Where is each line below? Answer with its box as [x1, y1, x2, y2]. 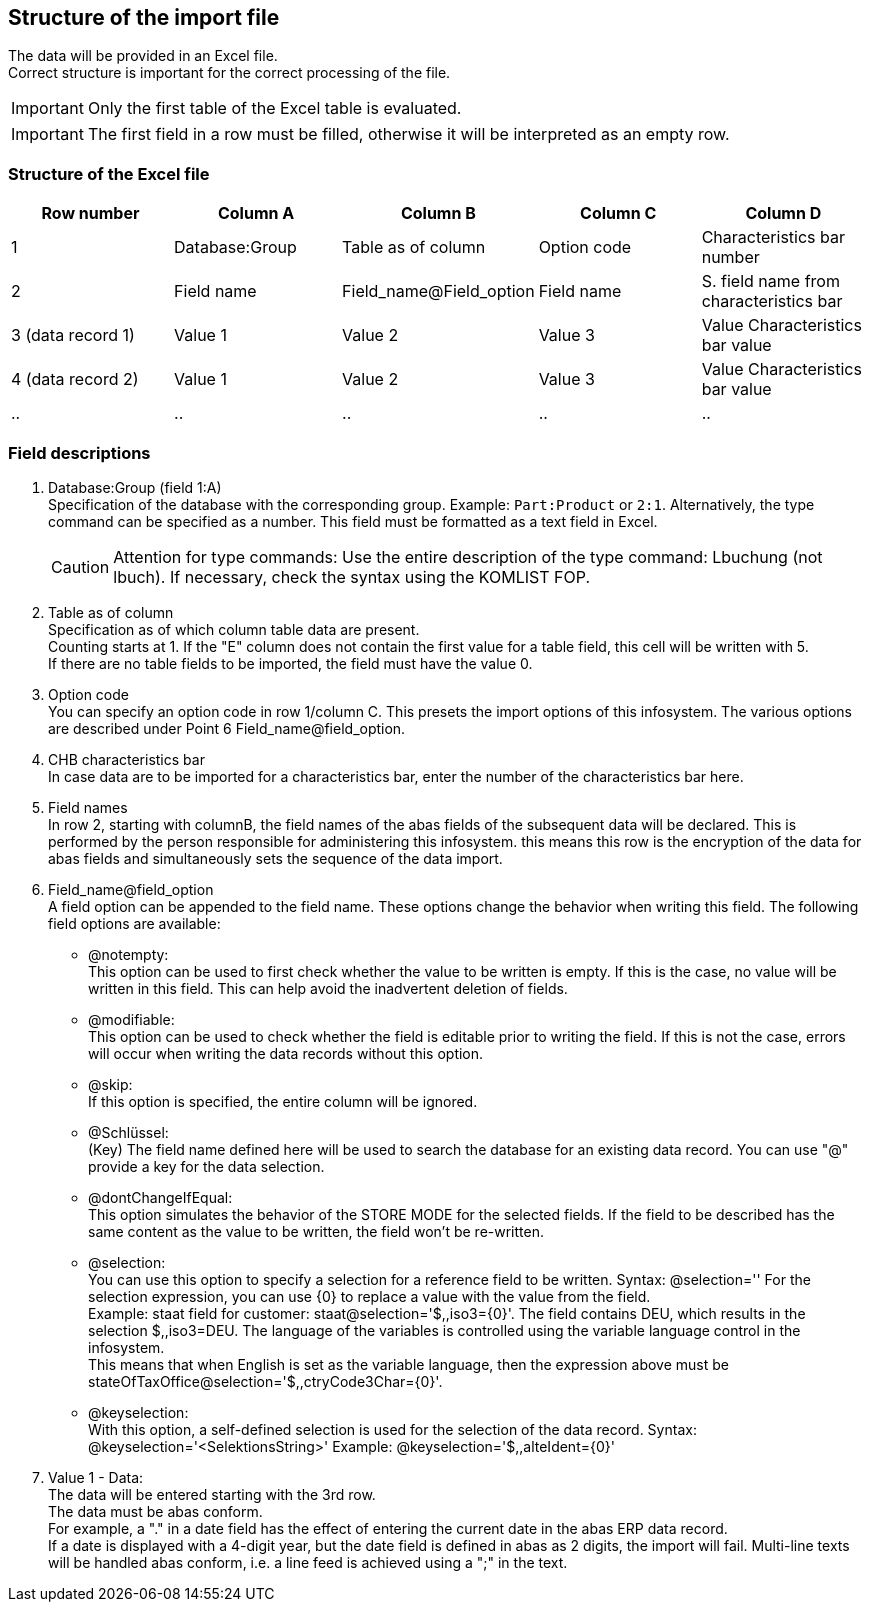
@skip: [88, 1075, 133, 1093]
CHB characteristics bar [48, 750, 205, 768]
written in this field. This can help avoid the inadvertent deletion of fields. [88, 979, 568, 997]
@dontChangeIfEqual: [88, 1188, 233, 1206]
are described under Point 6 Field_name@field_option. [48, 719, 406, 737]
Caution [51, 556, 110, 577]
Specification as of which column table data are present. [48, 620, 420, 638]
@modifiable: [88, 1010, 175, 1028]
